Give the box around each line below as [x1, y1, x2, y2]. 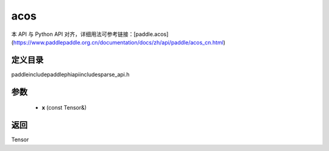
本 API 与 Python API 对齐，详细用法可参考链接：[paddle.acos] [11, 30, 169, 38]
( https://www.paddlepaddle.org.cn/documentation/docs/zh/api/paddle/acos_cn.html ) [11, 38, 225, 46]
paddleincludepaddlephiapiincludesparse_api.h [11, 71, 130, 78]
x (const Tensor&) [41, 104, 87, 111]
